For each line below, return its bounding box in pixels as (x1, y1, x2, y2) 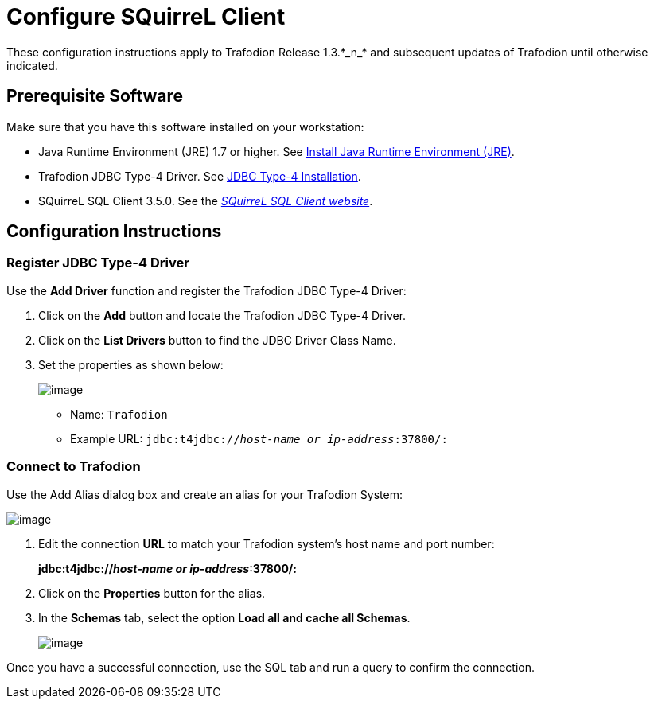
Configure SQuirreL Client (6, 3, 286, 30)
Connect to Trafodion (6, 458, 141, 475)
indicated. (6, 58, 58, 72)
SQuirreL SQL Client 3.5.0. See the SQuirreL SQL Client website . (38, 193, 373, 208)
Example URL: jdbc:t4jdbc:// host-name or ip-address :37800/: (70, 431, 448, 446)
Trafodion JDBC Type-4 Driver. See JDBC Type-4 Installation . (38, 169, 361, 183)
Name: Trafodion (70, 407, 168, 421)
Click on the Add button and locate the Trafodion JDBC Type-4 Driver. (38, 308, 407, 322)
